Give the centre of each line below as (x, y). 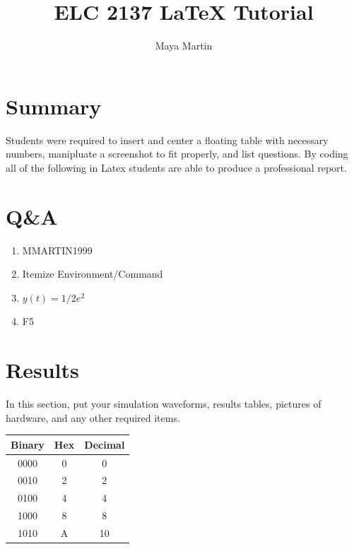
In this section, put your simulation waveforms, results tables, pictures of (164, 404)
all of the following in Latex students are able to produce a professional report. (176, 167)
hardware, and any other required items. (93, 417)
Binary (28, 444)
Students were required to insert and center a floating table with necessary (167, 140)
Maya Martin (184, 46)
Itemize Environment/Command (93, 274)
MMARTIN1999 (57, 250)
